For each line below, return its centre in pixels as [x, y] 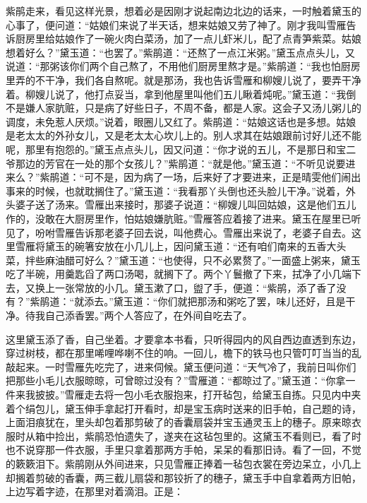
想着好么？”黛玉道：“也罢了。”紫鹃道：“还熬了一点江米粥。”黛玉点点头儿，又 [181, 52]
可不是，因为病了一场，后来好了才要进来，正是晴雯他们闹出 [223, 177]
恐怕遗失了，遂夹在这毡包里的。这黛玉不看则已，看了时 [233, 436]
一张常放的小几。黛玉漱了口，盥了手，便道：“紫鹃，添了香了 [195, 287]
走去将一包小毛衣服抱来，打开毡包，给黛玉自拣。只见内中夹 [223, 395]
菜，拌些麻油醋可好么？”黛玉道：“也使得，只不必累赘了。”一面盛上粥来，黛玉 [183, 260]
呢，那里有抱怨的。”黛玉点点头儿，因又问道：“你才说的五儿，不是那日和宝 [176, 149]
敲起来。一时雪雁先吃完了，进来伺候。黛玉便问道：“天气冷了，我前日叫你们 [181, 366]
